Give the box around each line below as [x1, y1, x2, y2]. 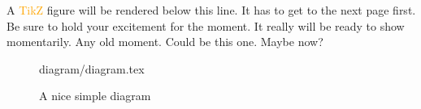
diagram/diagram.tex [39, 60, 145, 77]
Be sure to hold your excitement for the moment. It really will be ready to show [7, 17, 405, 34]
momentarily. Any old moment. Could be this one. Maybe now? [7, 33, 323, 50]
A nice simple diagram [39, 87, 151, 104]
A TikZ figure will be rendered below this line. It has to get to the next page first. [7, 2, 416, 18]
